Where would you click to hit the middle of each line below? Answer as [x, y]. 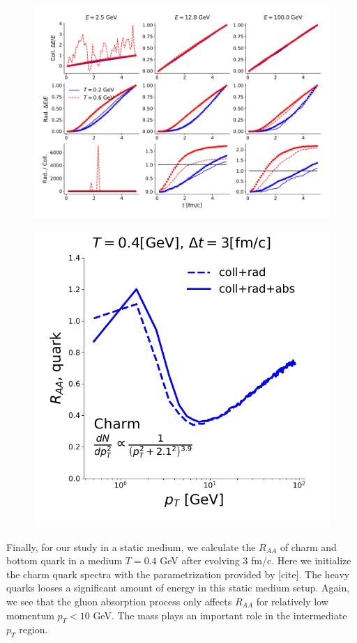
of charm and [308, 547]
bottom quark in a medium [64, 560]
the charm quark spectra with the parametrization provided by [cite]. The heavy [178, 574]
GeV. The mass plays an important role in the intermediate [220, 615]
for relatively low [292, 601]
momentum [30, 615]
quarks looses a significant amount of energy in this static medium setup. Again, [178, 588]
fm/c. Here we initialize [301, 560]
